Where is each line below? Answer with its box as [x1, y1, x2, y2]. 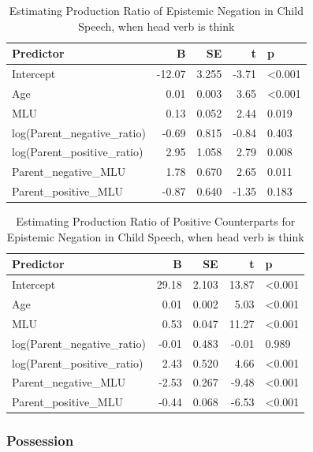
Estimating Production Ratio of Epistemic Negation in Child [9, 2, 304, 18]
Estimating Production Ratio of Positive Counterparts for [16, 213, 296, 230]
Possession [6, 431, 74, 450]
